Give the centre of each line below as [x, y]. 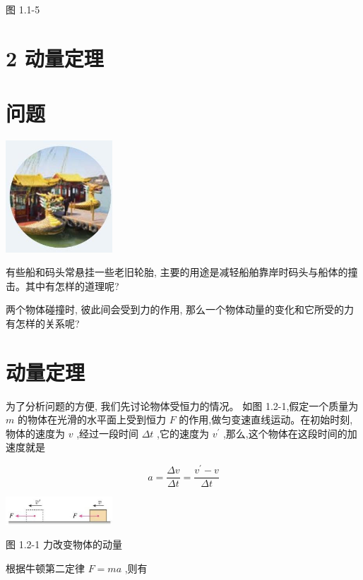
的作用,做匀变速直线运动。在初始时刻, [266, 419]
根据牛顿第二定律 [45, 568]
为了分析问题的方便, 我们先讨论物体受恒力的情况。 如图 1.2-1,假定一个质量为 [182, 405]
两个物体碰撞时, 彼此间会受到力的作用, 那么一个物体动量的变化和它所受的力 [180, 309]
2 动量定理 [55, 58]
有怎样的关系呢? [43, 323]
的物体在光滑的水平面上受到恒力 [91, 419]
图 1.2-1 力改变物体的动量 [64, 544]
